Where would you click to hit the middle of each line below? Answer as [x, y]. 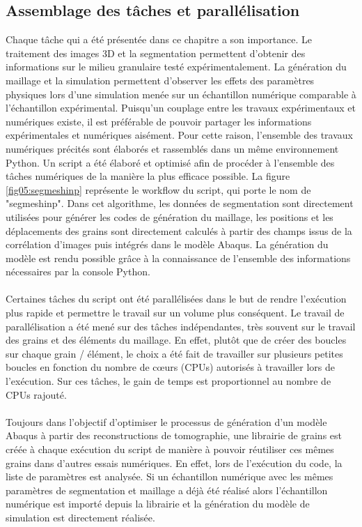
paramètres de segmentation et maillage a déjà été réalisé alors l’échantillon [167, 490]
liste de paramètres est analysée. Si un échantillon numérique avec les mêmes [170, 476]
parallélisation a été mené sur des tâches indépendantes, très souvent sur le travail [181, 326]
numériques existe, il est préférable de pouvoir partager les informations [159, 121]
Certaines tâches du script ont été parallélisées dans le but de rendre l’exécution [176, 299]
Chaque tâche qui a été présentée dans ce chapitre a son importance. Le [159, 39]
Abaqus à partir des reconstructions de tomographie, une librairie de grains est [174, 435]
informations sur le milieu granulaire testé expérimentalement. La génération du [176, 67]
